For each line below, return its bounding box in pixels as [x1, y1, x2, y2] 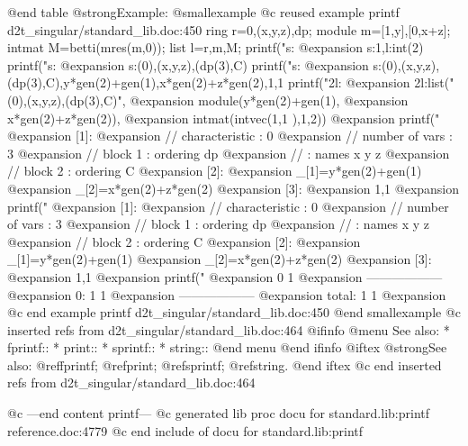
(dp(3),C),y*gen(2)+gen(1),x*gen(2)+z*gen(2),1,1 [7, 73, 284, 92]
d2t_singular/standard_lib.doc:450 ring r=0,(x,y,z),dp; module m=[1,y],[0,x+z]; [7, 20, 451, 39]
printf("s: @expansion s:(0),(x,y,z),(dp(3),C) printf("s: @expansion [7, 55, 369, 74]
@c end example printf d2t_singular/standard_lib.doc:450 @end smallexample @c [7, 303, 462, 322]
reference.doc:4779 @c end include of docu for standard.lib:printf [7, 421, 364, 440]
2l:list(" [414, 73, 454, 92]
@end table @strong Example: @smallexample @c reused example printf [7, 3, 400, 21]
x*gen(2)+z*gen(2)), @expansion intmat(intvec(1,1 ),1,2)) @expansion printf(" [7, 108, 440, 127]
